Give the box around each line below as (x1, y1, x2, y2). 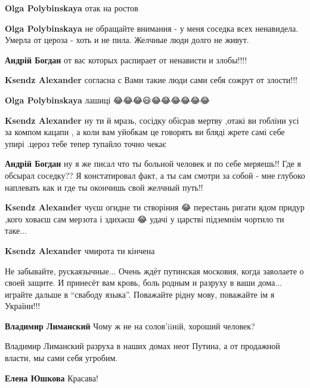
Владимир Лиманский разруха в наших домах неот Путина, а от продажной (5, 340, 280, 352)
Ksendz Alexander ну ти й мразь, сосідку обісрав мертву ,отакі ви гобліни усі (5, 114, 299, 126)
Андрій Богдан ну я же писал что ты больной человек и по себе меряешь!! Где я (5, 157, 301, 170)
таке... (5, 224, 27, 237)
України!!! (5, 300, 41, 312)
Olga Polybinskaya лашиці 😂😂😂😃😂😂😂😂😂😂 (5, 93, 210, 106)
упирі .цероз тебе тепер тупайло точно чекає (5, 137, 166, 149)
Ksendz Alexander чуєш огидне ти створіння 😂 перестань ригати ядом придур (5, 201, 305, 213)
